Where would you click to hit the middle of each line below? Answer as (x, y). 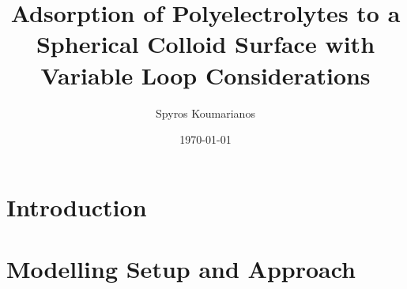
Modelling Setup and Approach (181, 269)
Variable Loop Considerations (205, 75)
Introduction (77, 206)
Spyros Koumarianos (205, 113)
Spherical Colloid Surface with (205, 44)
